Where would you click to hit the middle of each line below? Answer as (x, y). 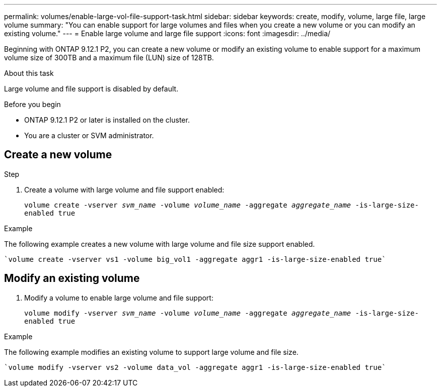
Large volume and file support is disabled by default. (91, 89)
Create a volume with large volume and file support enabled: (124, 189)
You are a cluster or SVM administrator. (89, 135)
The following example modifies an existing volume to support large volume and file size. (151, 352)
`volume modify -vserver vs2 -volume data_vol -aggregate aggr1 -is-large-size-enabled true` (195, 367)
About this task (29, 73)
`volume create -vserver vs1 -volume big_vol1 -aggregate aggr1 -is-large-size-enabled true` (195, 259)
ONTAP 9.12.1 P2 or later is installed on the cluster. (107, 120)
